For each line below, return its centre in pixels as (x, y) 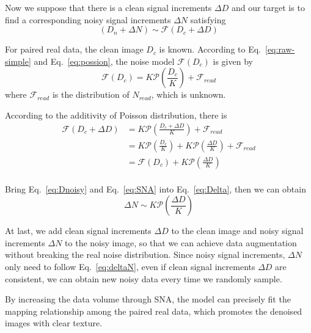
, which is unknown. (188, 94)
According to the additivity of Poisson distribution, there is (116, 115)
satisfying (208, 19)
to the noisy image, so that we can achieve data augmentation (181, 242)
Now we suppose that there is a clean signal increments (108, 7)
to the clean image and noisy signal (237, 231)
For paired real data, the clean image (74, 49)
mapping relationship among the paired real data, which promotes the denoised (154, 311)
